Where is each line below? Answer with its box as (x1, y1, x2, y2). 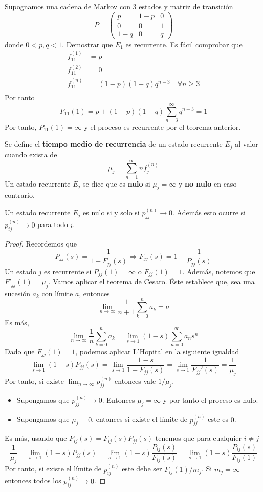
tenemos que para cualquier (155, 433, 242, 443)
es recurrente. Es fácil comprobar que (125, 38, 243, 49)
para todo (37, 219, 68, 230)
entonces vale (115, 376, 156, 386)
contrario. (5, 190, 35, 200)
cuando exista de (5, 149, 57, 159)
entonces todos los (5, 475, 61, 486)
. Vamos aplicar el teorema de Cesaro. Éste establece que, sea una (48, 276, 255, 287)
